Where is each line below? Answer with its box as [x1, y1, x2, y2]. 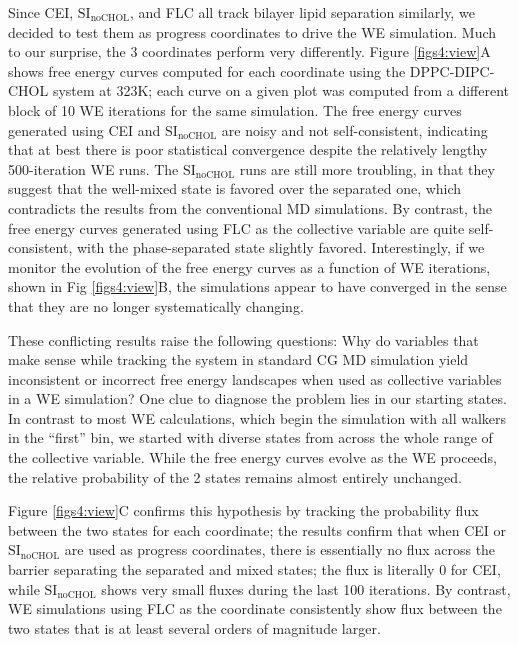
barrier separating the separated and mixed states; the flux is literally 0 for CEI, [8, 559, 501, 580]
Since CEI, [8, 2, 74, 22]
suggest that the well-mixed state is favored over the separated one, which [8, 178, 462, 199]
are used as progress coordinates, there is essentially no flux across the [64, 539, 496, 560]
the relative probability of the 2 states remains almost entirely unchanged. [8, 466, 462, 487]
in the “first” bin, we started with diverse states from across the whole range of [8, 427, 493, 448]
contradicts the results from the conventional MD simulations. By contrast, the [8, 197, 492, 218]
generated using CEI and [8, 119, 161, 140]
